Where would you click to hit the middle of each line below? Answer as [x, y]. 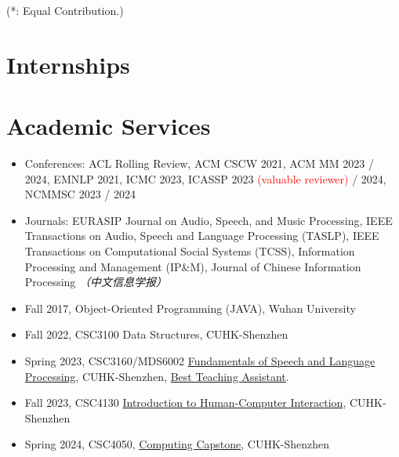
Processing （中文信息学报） [96, 282]
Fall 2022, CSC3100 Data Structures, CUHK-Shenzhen [156, 334]
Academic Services [109, 126]
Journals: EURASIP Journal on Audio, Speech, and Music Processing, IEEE [209, 220]
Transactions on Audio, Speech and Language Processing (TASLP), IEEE [202, 236]
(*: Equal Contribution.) [65, 10]
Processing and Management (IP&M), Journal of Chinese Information [193, 266]
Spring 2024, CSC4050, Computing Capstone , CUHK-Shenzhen [177, 444]
